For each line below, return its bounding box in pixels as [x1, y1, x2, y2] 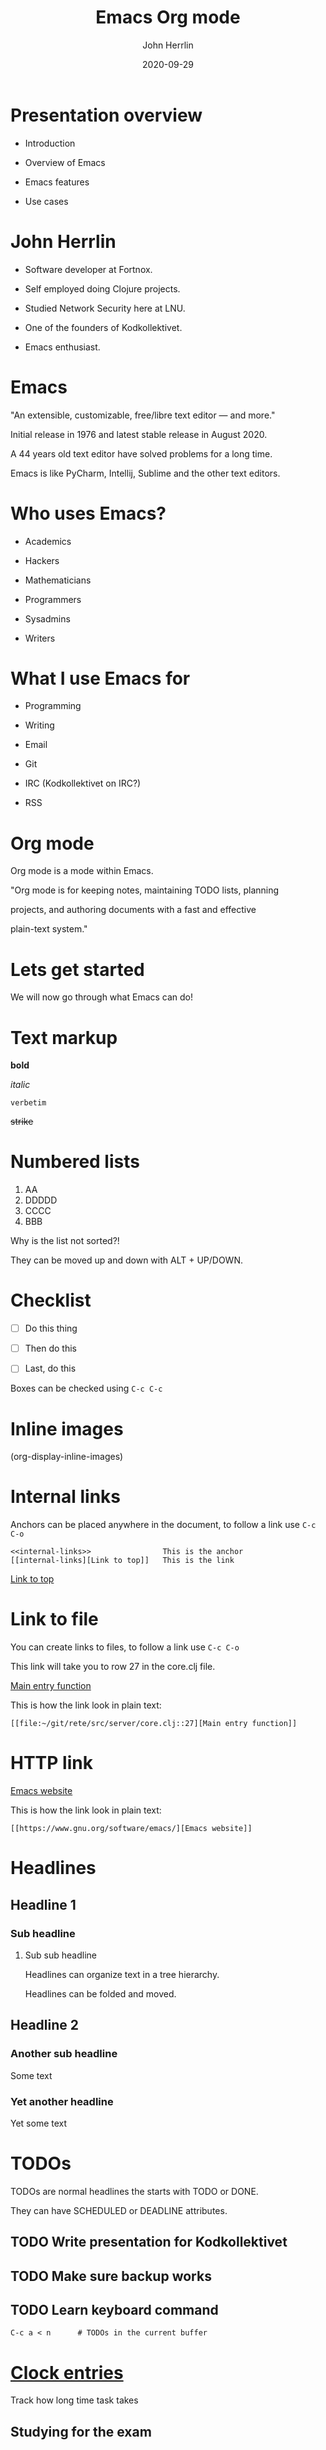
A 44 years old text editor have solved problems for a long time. [10, 447, 273, 460]
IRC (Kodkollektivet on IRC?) [24, 777, 142, 790]
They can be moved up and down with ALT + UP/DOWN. [10, 1254, 243, 1266]
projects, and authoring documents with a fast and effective [10, 904, 257, 916]
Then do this [24, 1342, 78, 1355]
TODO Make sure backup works [10, 2267, 212, 2285]
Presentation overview [10, 104, 203, 126]
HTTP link [10, 1752, 93, 1775]
